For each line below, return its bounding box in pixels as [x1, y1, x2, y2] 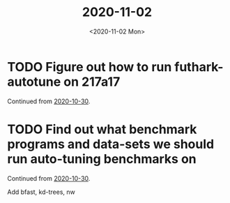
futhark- [174, 59, 224, 75]
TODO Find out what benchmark [7, 121, 197, 137]
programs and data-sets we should [7, 136, 215, 152]
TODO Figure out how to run [7, 59, 172, 75]
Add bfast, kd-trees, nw [7, 188, 75, 196]
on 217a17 [63, 74, 121, 89]
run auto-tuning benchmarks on [7, 151, 197, 167]
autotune [7, 74, 61, 89]
